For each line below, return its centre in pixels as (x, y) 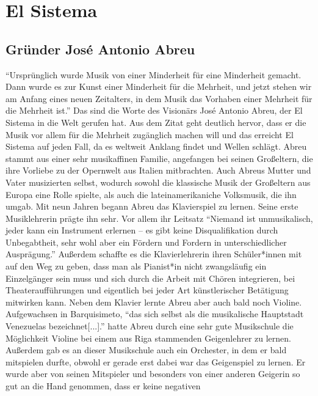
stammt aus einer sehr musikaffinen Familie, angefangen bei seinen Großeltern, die (159, 158)
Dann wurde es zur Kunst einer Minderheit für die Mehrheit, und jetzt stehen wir (159, 86)
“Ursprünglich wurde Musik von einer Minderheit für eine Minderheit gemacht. (154, 74)
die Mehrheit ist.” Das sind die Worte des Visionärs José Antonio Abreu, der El (154, 110)
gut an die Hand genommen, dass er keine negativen (103, 386)
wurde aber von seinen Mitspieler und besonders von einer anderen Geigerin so (153, 374)
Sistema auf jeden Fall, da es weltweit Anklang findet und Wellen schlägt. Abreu (156, 146)
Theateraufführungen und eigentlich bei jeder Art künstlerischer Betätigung (147, 290)
